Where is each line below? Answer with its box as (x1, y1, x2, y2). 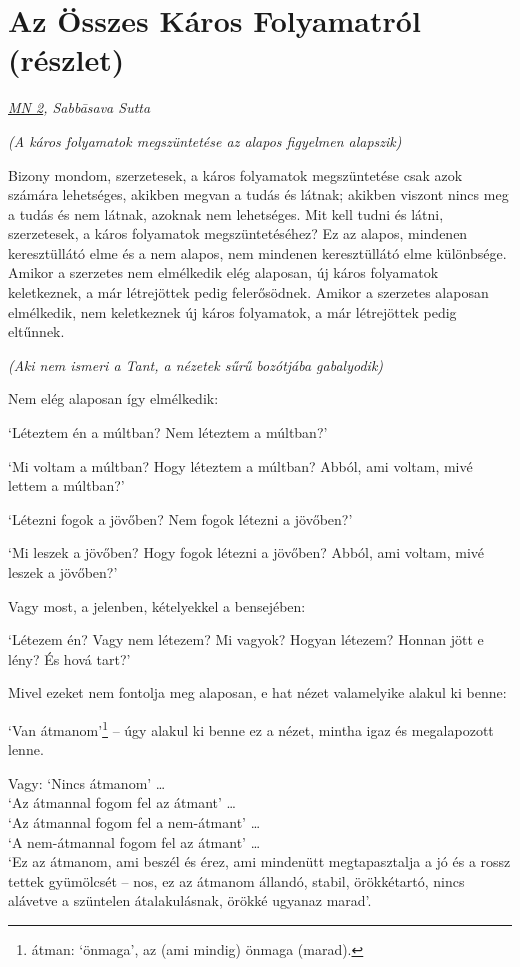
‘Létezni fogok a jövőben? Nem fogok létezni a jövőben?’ (8, 508, 353, 529)
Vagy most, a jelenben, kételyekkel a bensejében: (8, 595, 306, 616)
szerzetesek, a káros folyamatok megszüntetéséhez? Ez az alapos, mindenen (8, 223, 468, 244)
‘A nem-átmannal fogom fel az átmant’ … (8, 831, 261, 852)
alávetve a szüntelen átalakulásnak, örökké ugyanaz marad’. (8, 890, 372, 911)
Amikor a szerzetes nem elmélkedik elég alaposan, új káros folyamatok (8, 262, 439, 283)
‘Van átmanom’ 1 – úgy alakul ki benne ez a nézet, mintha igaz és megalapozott (8, 716, 494, 740)
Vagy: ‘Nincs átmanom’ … (8, 772, 166, 793)
